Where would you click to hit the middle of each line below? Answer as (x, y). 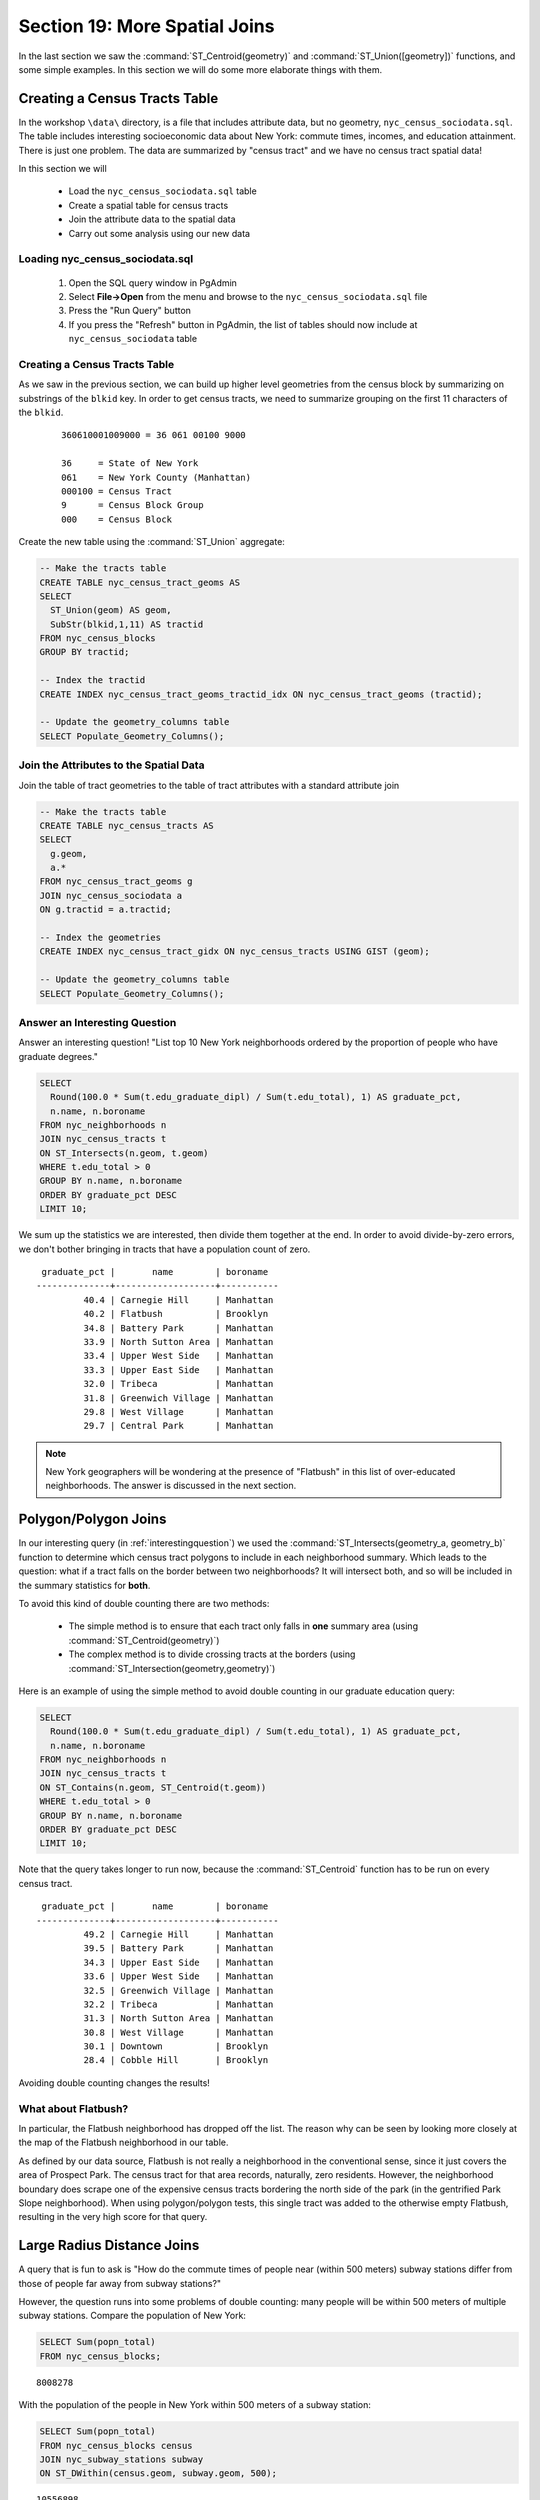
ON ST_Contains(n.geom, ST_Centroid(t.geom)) (153, 1787)
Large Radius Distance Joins (109, 2245)
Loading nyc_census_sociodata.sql (106, 259)
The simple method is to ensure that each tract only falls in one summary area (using (243, 1626)
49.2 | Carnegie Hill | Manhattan (178, 1934)
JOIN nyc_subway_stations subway (121, 2459)
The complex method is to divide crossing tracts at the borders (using (212, 1654)
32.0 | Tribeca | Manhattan (178, 1384)
